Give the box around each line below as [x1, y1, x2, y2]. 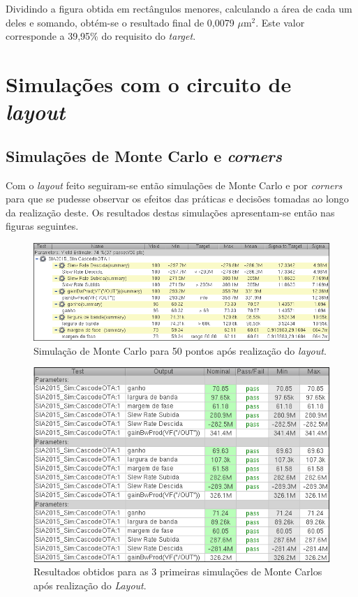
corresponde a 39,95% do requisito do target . [6, 29, 196, 43]
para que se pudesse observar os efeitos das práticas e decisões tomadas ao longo [6, 191, 349, 206]
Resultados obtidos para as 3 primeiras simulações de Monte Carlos [33, 564, 322, 579]
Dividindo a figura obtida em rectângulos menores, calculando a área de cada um [6, 1, 352, 15]
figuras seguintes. [6, 219, 79, 233]
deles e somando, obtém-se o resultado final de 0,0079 [6, 15, 234, 29]
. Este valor [255, 15, 305, 29]
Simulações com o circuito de [6, 69, 292, 98]
